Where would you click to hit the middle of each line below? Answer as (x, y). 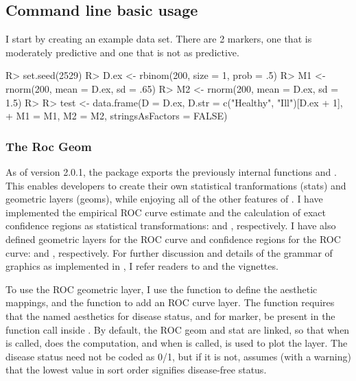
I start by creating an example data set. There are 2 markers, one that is (159, 39)
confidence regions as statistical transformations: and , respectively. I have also (171, 226)
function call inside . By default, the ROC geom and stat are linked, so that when (178, 329)
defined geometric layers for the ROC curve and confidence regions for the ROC (173, 239)
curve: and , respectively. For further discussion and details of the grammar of (169, 252)
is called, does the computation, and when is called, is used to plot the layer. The (177, 343)
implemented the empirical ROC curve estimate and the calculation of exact (166, 212)
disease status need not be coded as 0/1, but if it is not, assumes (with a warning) (178, 356)
